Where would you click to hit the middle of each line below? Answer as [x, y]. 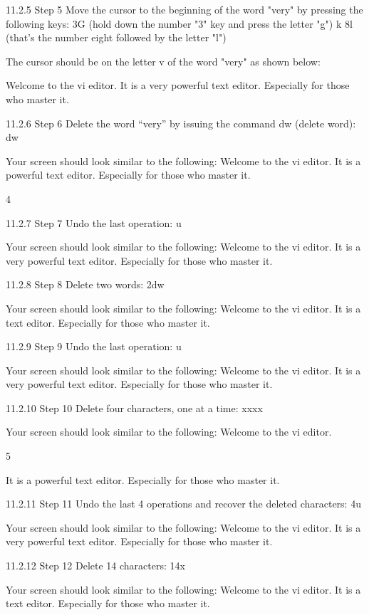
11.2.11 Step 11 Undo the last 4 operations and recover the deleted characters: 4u [183, 504]
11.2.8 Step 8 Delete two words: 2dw [85, 284]
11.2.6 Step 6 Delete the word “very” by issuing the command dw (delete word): [181, 123]
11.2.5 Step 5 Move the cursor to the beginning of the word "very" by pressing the [184, 9]
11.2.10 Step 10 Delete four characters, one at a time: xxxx [134, 408]
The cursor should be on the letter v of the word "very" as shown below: [163, 61]
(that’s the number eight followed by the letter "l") [116, 37]
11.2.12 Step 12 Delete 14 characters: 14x [95, 566]
